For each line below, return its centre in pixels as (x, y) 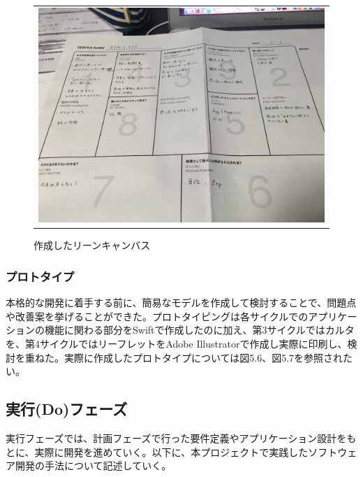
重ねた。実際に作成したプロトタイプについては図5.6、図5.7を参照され (184, 357)
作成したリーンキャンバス (92, 245)
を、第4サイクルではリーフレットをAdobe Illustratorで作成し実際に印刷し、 (177, 343)
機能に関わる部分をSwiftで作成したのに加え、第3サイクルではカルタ (199, 330)
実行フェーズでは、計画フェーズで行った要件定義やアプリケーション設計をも (181, 437)
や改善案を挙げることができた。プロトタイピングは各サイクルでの (157, 316)
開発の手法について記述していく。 (93, 465)
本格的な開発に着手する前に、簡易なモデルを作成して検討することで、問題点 (181, 302)
